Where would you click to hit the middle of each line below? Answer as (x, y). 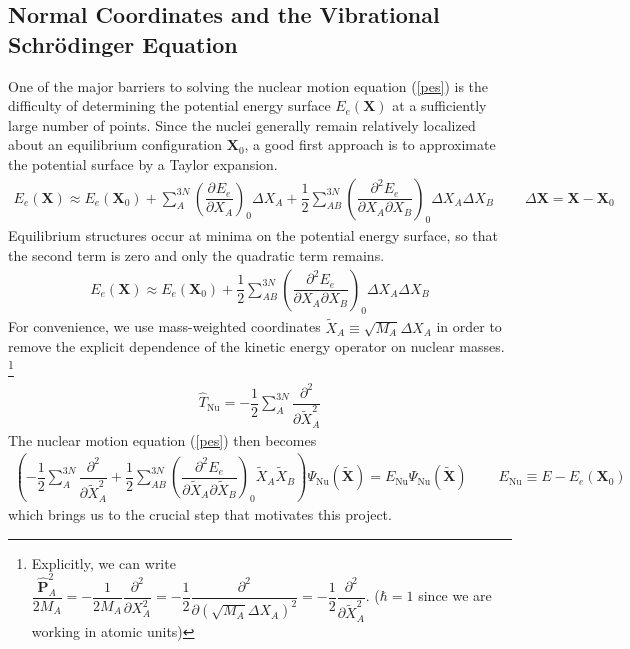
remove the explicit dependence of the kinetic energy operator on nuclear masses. (256, 346)
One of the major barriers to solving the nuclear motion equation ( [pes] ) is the (248, 85)
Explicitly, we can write (103, 562)
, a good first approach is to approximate (370, 144)
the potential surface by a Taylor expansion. (143, 163)
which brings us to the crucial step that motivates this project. (200, 513)
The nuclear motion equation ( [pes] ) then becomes (162, 439)
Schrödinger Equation (123, 43)
